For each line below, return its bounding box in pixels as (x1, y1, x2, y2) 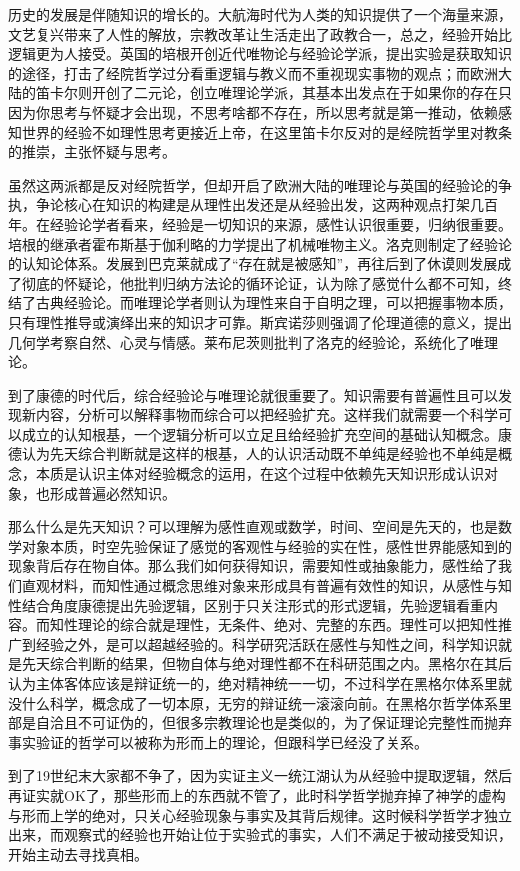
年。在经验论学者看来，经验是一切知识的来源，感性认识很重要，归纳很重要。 (8, 213, 512, 234)
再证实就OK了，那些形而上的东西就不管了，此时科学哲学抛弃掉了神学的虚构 (8, 784, 506, 805)
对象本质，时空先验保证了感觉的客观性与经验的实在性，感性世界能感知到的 (21, 535, 512, 556)
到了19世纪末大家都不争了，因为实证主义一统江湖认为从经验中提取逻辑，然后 (8, 765, 512, 786)
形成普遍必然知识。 (49, 482, 176, 503)
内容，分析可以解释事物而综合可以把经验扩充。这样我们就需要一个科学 (35, 404, 498, 425)
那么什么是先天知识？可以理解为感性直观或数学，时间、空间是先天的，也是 (8, 516, 498, 537)
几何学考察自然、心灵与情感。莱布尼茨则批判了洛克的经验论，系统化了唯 (8, 331, 484, 352)
